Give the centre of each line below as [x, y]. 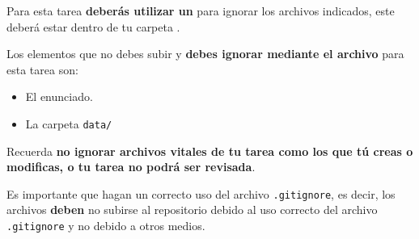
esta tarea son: [42, 69]
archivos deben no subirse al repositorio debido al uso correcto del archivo [192, 210]
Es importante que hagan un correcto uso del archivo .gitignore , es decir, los [201, 193]
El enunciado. [59, 96]
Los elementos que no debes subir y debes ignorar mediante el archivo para [205, 54]
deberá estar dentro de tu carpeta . [93, 26]
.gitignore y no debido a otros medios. [106, 226]
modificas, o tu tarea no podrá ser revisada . [131, 167]
